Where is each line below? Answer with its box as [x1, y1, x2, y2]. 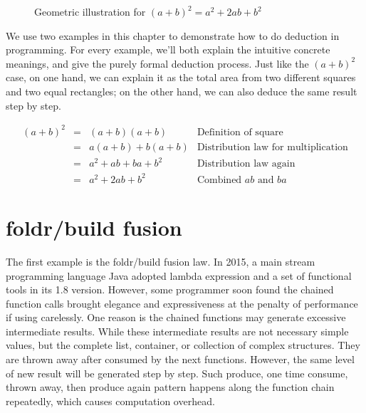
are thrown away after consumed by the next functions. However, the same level [6, 352, 355, 367]
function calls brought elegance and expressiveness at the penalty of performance [6, 296, 358, 310]
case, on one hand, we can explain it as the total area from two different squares [6, 70, 356, 85]
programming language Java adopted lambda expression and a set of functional [6, 268, 352, 283]
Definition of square [197, 127, 283, 137]
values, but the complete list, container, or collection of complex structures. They [6, 338, 360, 352]
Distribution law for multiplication [197, 142, 348, 152]
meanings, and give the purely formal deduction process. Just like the [6, 56, 309, 70]
